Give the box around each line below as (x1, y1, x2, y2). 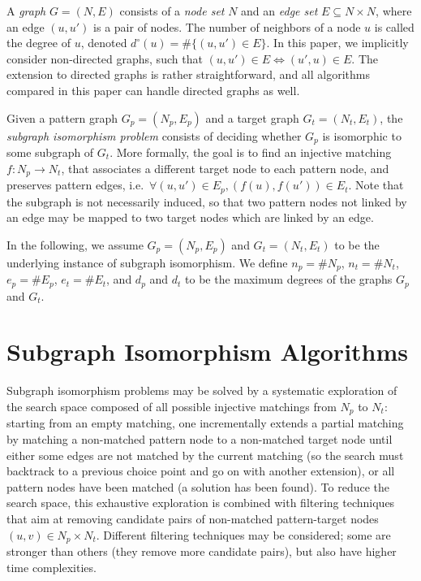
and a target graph (205, 109, 299, 126)
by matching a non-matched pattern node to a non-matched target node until (6, 430, 393, 447)
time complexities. (6, 558, 97, 575)
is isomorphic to (322, 127, 402, 144)
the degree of (6, 34, 71, 51)
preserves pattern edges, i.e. (6, 176, 144, 193)
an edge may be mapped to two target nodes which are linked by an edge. (6, 209, 374, 226)
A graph (6, 2, 46, 19)
